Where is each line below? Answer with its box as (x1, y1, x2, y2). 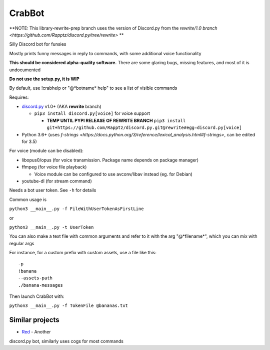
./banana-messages (18, 282, 63, 288)
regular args (9, 240, 34, 246)
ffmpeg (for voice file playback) (21, 164, 87, 170)
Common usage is (9, 196, 47, 203)
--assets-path (18, 275, 52, 281)
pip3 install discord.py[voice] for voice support (34, 110, 150, 116)
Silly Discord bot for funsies (9, 41, 66, 47)
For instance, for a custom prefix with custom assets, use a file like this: (9, 250, 157, 256)
